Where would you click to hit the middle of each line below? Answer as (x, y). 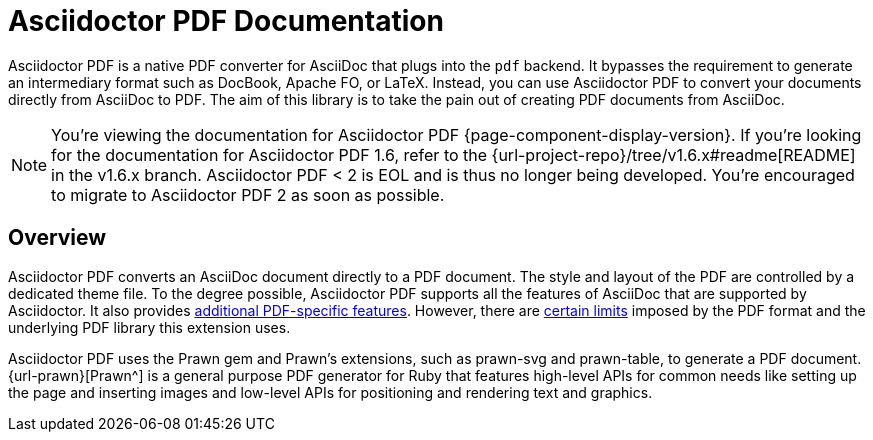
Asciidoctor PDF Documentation (226, 21)
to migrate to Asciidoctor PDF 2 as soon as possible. (248, 194)
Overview (57, 238)
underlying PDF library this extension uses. (149, 327)
